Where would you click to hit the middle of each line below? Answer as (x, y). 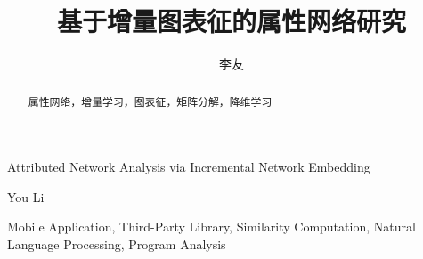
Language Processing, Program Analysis (117, 243)
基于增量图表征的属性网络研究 (231, 21)
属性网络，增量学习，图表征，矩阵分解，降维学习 (150, 101)
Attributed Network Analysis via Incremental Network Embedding (189, 167)
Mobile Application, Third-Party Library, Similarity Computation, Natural (211, 227)
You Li (26, 196)
